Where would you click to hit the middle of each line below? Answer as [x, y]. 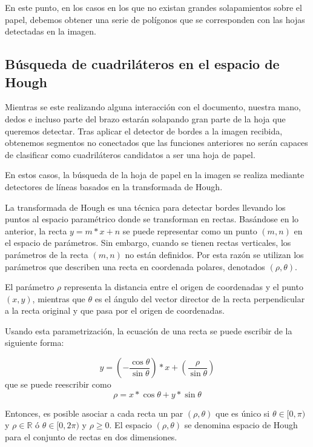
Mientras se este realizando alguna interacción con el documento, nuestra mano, [153, 107]
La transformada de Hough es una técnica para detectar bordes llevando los [145, 207]
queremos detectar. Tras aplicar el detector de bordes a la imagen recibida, [144, 131]
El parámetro [30, 287]
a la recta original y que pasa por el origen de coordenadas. [115, 310]
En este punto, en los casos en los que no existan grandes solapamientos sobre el [153, 7]
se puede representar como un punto [190, 230]
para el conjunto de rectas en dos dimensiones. [91, 436]
